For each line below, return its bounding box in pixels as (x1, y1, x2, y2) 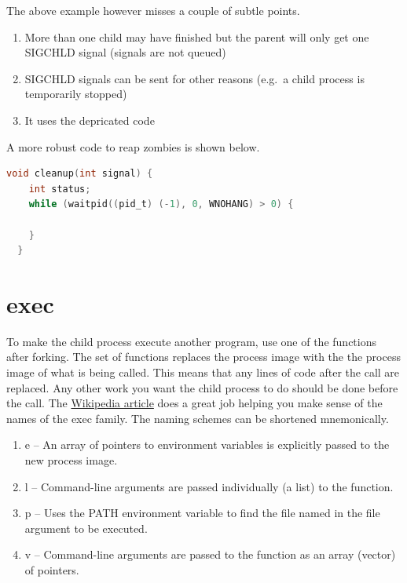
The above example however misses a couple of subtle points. (6, 2, 300, 18)
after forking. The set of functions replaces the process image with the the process (6, 348, 401, 365)
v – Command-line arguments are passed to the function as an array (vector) (24, 546, 396, 563)
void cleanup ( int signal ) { (6, 168, 153, 180)
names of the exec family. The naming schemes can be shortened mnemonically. (6, 410, 389, 426)
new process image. (24, 452, 118, 468)
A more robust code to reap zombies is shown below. (6, 138, 260, 155)
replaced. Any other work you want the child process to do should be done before (6, 379, 398, 395)
